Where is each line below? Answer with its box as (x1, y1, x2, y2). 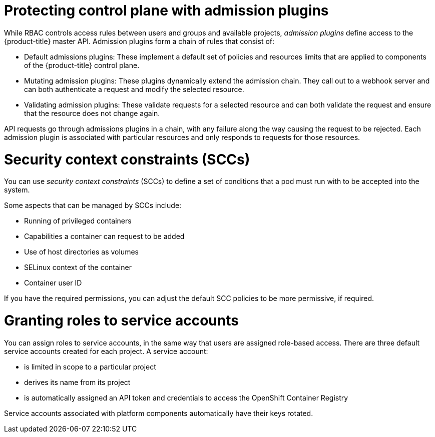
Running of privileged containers (24, 216, 132, 225)
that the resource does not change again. (24, 108, 160, 117)
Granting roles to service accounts (4, 312, 239, 329)
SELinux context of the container (24, 263, 132, 272)
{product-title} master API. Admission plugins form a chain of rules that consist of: (4, 36, 275, 45)
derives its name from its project (24, 377, 131, 386)
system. (4, 185, 30, 194)
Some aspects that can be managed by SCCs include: (4, 201, 182, 210)
